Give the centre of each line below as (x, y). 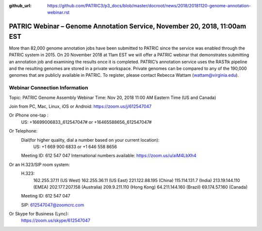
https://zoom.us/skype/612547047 (56, 220)
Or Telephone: (23, 131)
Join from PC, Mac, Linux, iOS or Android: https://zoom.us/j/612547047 (80, 106)
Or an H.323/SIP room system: (40, 165)
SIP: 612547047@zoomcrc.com (53, 205)
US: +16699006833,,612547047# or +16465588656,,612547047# (87, 122)
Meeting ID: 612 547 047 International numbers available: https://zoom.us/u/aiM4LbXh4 (109, 156)
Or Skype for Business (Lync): (39, 214)
